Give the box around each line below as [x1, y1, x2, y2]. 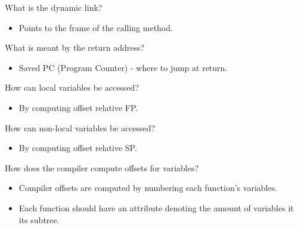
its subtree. [18, 213, 60, 226]
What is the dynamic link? [5, 1, 103, 13]
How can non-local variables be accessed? [5, 121, 156, 134]
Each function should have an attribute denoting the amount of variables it [18, 201, 294, 214]
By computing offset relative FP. [18, 101, 138, 113]
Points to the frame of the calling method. [18, 21, 173, 33]
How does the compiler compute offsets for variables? [5, 161, 199, 174]
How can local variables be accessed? [5, 81, 139, 94]
